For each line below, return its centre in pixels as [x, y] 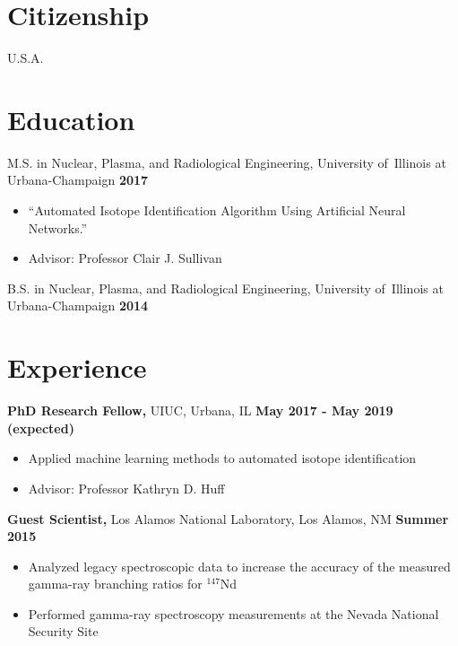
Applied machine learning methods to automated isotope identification [222, 458]
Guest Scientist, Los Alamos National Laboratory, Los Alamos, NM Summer [228, 518]
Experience [77, 367]
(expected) [41, 428]
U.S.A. [26, 58]
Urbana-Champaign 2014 [78, 306]
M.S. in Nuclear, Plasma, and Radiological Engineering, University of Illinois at [227, 162]
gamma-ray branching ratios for [115, 584]
